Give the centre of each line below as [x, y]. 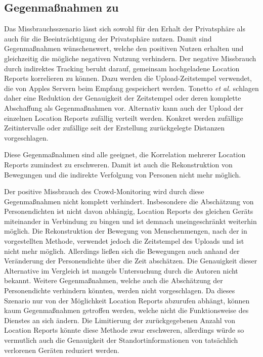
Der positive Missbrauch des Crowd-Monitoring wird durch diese [104, 191]
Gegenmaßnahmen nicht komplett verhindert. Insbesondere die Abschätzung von [129, 201]
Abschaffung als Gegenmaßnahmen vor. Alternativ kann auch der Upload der [124, 107]
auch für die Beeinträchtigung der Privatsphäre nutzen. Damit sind [108, 38]
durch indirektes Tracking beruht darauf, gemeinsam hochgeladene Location [122, 68]
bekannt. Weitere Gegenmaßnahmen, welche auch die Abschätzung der [114, 280]
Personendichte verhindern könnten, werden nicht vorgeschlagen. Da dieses [120, 291]
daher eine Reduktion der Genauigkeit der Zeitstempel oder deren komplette [123, 98]
